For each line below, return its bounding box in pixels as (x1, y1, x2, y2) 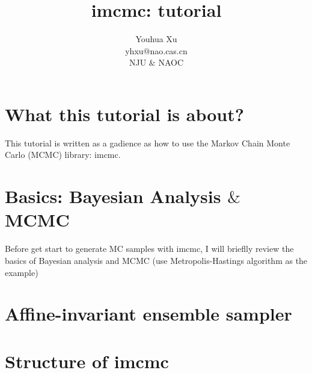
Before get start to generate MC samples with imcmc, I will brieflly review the (5, 242, 294, 255)
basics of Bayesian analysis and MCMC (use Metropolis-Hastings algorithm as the (5, 254, 308, 266)
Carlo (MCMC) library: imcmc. (5, 148, 121, 161)
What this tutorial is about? (5, 101, 244, 126)
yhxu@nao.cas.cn (125, 44, 188, 57)
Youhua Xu (135, 33, 177, 45)
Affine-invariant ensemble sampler (5, 301, 292, 326)
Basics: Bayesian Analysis (5, 184, 221, 208)
